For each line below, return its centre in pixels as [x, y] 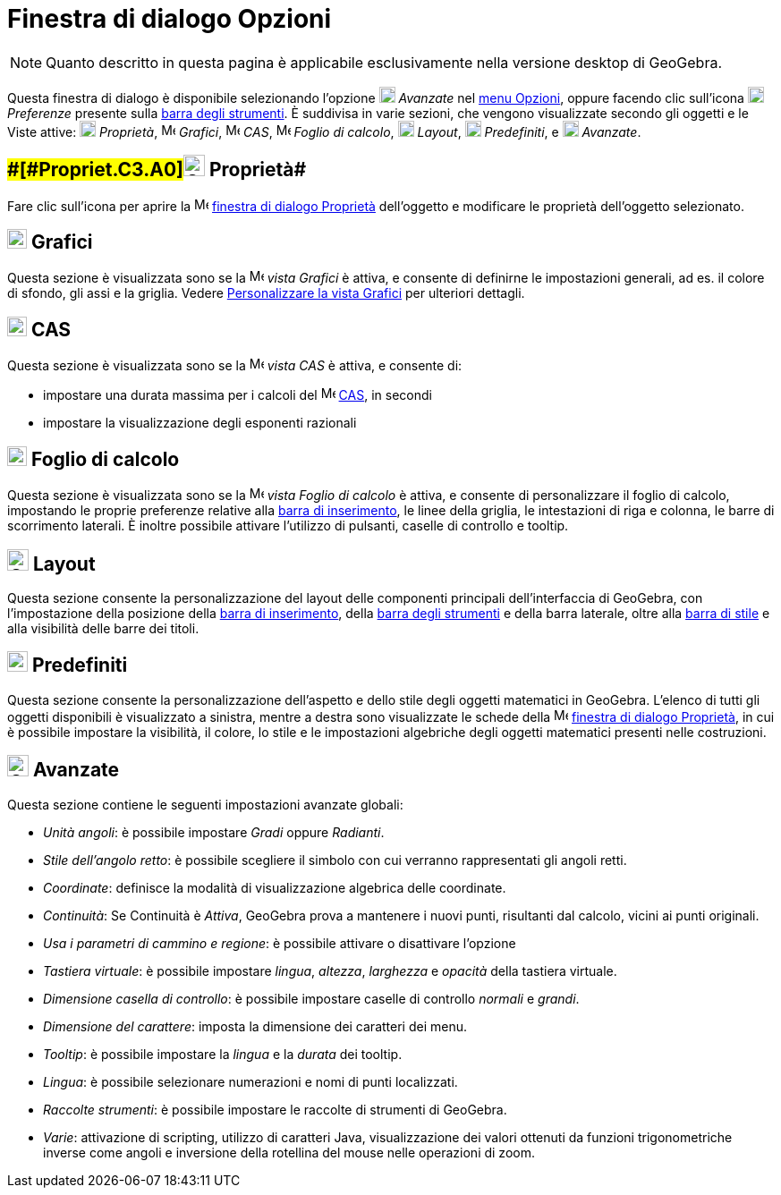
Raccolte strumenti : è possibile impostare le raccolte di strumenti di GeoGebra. [275, 1109]
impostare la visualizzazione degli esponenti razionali [200, 423]
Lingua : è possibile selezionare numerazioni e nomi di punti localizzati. [250, 1081]
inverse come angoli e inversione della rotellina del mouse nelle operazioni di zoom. [289, 1152]
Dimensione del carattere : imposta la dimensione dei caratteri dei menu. [255, 1026]
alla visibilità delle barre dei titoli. [103, 628]
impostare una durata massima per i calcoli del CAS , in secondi [238, 395]
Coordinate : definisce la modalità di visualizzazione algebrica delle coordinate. [275, 887]
